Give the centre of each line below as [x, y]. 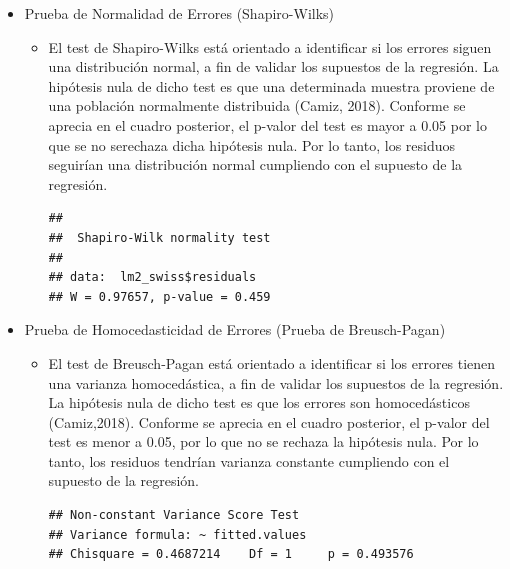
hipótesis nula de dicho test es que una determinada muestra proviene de [271, 85]
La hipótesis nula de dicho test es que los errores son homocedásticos [259, 402]
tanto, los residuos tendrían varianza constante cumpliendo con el [249, 460]
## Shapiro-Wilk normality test [159, 237]
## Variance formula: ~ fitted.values [177, 534]
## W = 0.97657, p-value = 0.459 [159, 296]
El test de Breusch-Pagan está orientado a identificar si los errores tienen [272, 362]
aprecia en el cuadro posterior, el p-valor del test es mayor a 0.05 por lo [267, 124]
